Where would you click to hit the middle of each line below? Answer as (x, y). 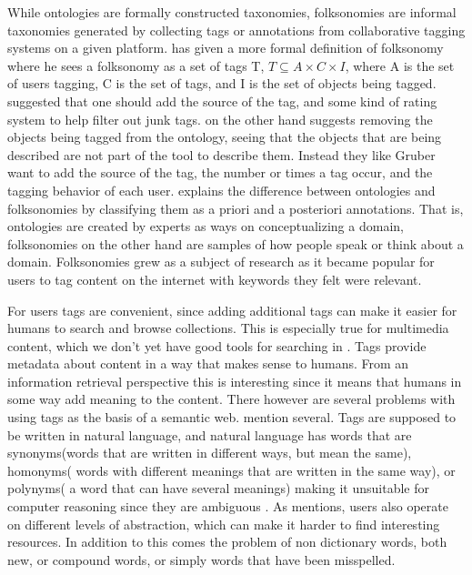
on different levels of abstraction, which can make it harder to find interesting (224, 524)
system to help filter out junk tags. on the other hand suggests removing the (220, 119)
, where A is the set (400, 65)
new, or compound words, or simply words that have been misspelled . (201, 559)
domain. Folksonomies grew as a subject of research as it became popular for (221, 262)
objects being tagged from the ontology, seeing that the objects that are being (225, 137)
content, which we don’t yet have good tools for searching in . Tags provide (217, 345)
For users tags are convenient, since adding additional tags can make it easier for (232, 310)
